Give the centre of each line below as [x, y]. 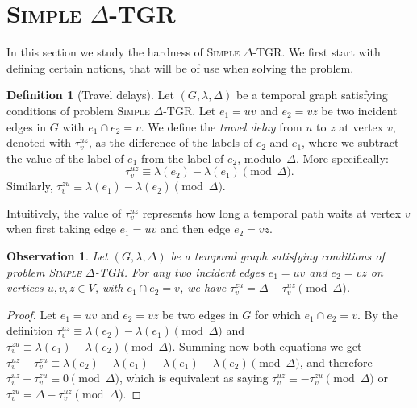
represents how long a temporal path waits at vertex [272, 212]
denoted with [39, 142]
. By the [377, 314]
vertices [25, 287]
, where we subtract [350, 142]
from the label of [182, 158]
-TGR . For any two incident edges [179, 271]
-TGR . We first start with [317, 52]
